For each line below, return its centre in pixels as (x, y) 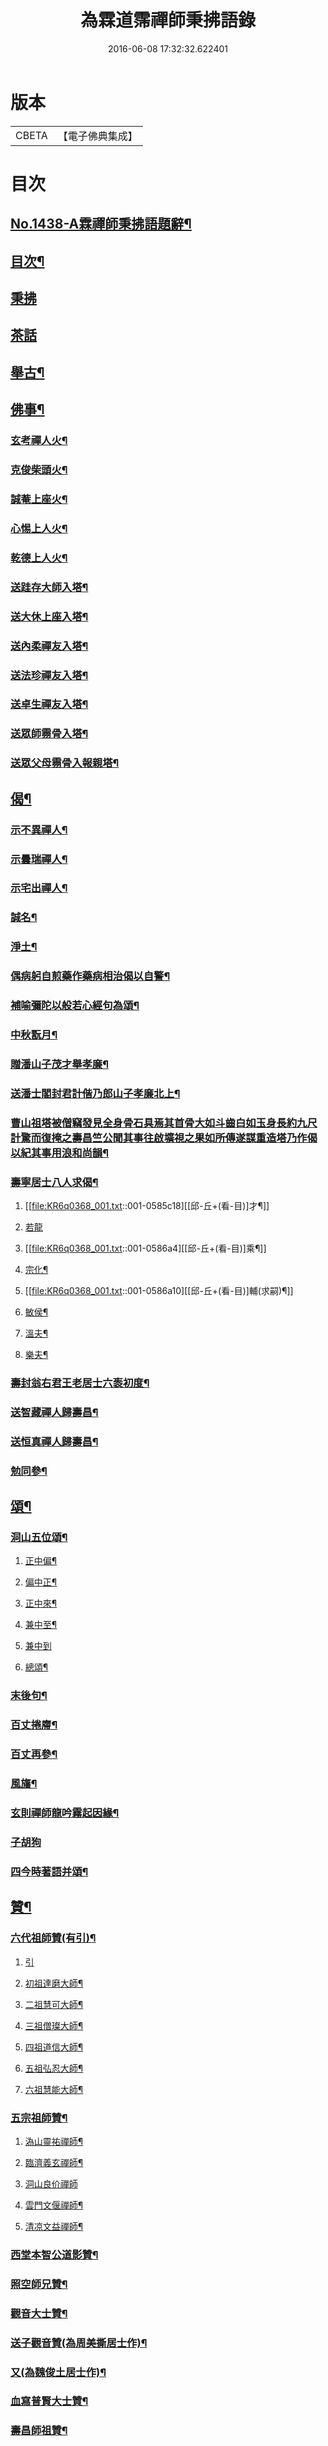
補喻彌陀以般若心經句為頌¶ (75, 1006)
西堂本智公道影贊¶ (54, 2254)
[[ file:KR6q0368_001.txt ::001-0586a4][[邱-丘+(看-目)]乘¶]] (145, 1248)
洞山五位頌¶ (39, 1538)
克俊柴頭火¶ (39, 470)
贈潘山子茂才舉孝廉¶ (60, 1064)
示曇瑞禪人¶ (39, 859)
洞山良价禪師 (51, 2183)
